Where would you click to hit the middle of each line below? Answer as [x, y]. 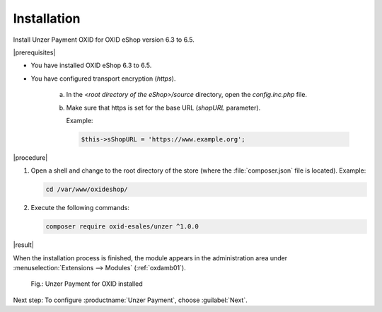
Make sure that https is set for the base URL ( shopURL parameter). [163, 108]
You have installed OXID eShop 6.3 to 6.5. [91, 65]
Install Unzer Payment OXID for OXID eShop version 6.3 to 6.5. [104, 40]
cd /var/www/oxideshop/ [87, 190]
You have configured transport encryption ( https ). [103, 79]
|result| [24, 245]
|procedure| [30, 157]
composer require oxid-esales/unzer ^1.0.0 [122, 227]
